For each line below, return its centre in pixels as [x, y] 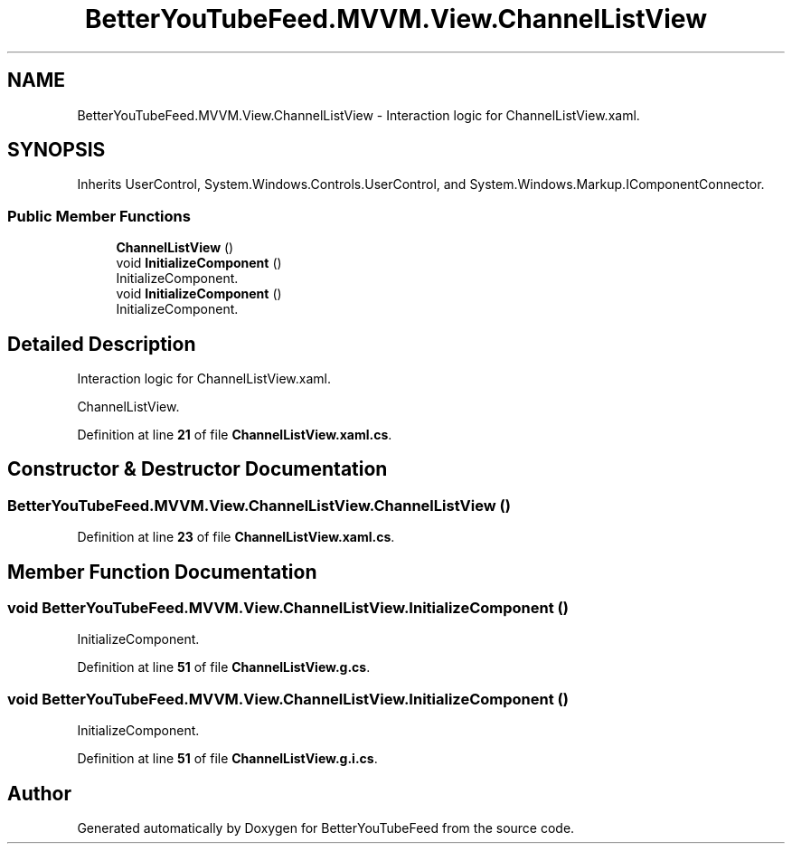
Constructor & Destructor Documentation [198, 469]
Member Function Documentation [162, 572]
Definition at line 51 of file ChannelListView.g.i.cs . [227, 759]
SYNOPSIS [57, 150]
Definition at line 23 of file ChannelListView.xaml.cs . [236, 537]
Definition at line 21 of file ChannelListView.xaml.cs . [235, 435]
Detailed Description [102, 344]
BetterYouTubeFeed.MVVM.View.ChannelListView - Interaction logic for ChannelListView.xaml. [358, 115]
